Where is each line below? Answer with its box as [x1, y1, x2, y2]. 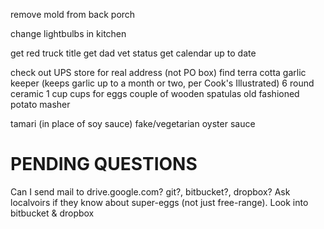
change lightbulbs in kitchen [10, 28, 127, 39]
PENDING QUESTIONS [10, 153, 198, 176]
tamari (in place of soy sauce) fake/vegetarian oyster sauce [10, 118, 256, 129]
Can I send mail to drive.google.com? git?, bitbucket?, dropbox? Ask [10, 185, 291, 198]
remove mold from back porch [10, 9, 136, 20]
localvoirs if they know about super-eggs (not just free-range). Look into [10, 196, 309, 208]
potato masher [10, 99, 71, 110]
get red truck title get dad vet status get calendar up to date [10, 47, 257, 59]
